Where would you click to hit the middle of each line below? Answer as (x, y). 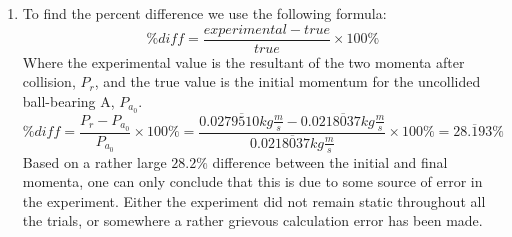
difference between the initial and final (330, 161)
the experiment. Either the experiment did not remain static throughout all (254, 200)
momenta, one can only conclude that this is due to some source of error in (252, 181)
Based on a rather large (94, 161)
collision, (49, 81)
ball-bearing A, (68, 100)
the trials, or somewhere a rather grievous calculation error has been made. (252, 220)
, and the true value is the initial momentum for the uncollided (287, 81)
